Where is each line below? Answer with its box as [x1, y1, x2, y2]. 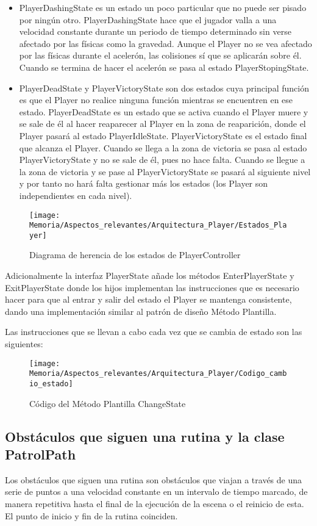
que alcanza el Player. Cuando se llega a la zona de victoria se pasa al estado [19, 141, 307, 154]
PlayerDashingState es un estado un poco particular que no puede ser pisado [19, 1, 307, 13]
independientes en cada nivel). [19, 189, 132, 201]
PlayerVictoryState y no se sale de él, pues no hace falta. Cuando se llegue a [19, 153, 305, 166]
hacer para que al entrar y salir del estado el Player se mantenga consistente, [5, 293, 292, 306]
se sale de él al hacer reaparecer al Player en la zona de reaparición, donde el [19, 117, 306, 130]
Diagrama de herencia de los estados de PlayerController [29, 248, 241, 261]
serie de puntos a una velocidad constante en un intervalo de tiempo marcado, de [5, 485, 308, 498]
